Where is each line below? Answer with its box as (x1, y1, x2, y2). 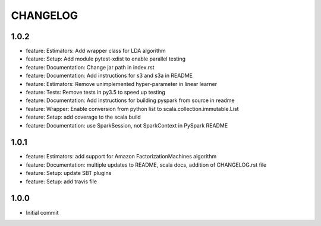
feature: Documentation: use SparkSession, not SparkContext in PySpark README (26, 122, 228, 129)
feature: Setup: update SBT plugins (26, 170, 112, 177)
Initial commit (26, 209, 59, 216)
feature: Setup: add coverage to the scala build (26, 113, 141, 121)
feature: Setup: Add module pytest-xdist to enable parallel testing (26, 55, 186, 62)
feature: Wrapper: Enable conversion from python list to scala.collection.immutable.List (26, 105, 239, 112)
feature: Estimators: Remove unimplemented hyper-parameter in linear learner (26, 80, 218, 87)
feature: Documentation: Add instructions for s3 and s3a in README (26, 72, 193, 79)
